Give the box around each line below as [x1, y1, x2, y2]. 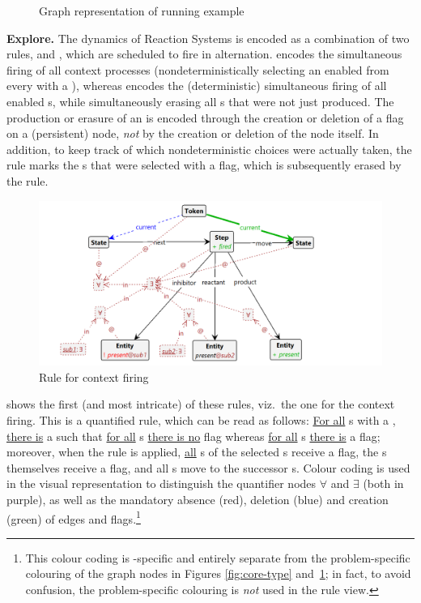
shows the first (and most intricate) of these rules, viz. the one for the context [6, 396, 395, 413]
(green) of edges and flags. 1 [6, 507, 141, 527]
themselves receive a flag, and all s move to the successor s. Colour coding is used [6, 459, 410, 476]
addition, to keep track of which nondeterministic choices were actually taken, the [6, 140, 412, 157]
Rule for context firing [39, 368, 149, 385]
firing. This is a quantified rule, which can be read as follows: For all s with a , [6, 412, 396, 429]
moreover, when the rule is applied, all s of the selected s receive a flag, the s [6, 443, 387, 460]
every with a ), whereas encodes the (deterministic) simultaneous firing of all [6, 77, 387, 94]
